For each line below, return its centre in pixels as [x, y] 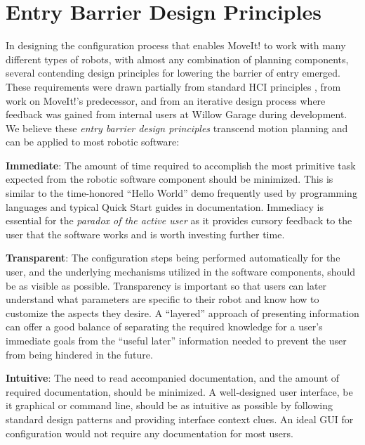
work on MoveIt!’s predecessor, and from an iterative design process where [166, 100]
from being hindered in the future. [79, 354]
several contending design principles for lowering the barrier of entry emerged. [173, 73]
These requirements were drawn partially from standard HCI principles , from [173, 86]
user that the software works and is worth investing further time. [145, 234]
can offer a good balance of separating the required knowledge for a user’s [164, 327]
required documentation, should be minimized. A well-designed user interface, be [179, 391]
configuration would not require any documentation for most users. [150, 433]
